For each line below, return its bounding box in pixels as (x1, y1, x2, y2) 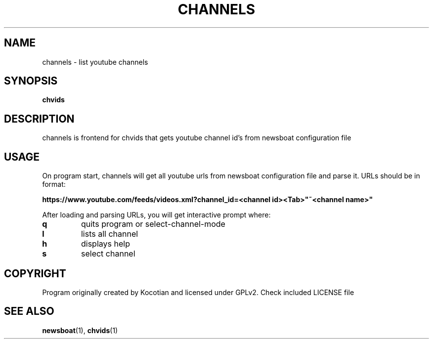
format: (42, 180, 66, 189)
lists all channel (81, 229, 138, 239)
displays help (81, 239, 130, 249)
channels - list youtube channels (42, 57, 148, 66)
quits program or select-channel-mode (81, 219, 225, 229)
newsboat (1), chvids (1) (42, 326, 118, 335)
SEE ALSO (4, 305, 54, 318)
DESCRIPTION (4, 112, 75, 125)
